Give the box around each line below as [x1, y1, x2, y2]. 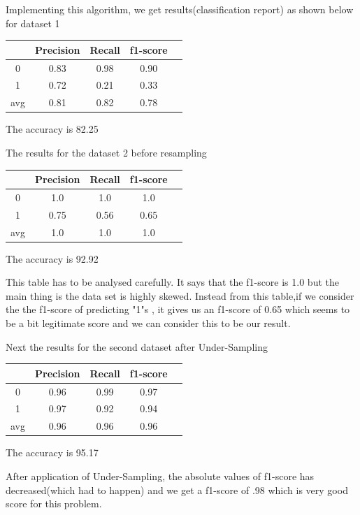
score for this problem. [6, 496, 102, 511]
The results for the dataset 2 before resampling [6, 145, 207, 159]
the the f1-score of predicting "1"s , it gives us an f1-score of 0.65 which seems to [6, 302, 350, 317]
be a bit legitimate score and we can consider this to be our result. [6, 316, 291, 330]
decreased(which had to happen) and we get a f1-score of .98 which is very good [6, 482, 348, 497]
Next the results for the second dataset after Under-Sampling [6, 339, 268, 354]
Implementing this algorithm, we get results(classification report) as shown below [6, 2, 354, 16]
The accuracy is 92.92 [6, 251, 99, 266]
